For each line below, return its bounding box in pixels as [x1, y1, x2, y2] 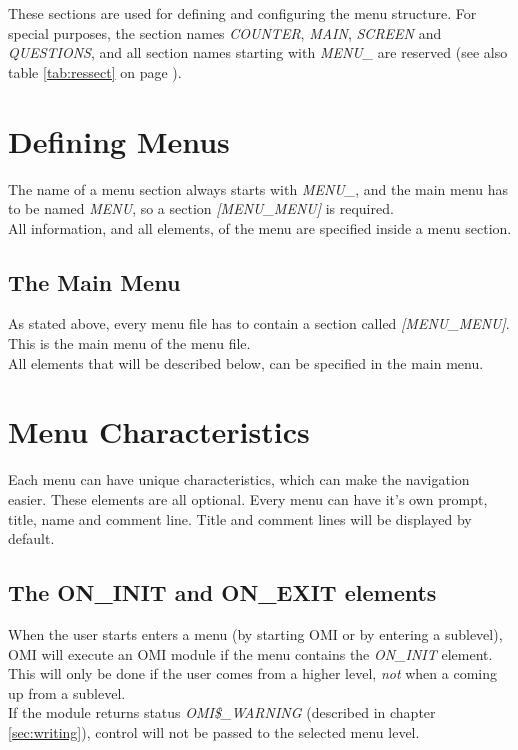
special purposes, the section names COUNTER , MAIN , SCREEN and [8, 22, 442, 43]
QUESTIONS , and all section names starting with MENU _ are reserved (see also [8, 42, 508, 63]
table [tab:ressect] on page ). [8, 61, 182, 82]
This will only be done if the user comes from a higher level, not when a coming [8, 663, 497, 684]
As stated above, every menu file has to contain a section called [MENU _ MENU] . [8, 313, 510, 334]
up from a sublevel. [8, 682, 126, 703]
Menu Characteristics [8, 411, 310, 452]
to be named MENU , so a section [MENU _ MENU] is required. [8, 198, 394, 219]
